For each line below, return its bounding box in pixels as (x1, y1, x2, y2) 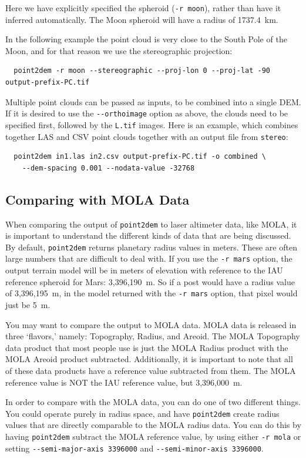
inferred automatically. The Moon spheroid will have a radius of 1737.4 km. (5, 13, 278, 25)
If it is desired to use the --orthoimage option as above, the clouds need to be (5, 107, 288, 119)
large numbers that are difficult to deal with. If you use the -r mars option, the (5, 252, 292, 265)
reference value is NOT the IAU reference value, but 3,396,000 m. (5, 376, 243, 388)
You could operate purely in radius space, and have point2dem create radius (5, 407, 280, 419)
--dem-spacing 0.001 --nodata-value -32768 (22, 163, 195, 172)
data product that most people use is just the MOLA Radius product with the (5, 341, 288, 353)
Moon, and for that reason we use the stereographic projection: (5, 44, 233, 56)
